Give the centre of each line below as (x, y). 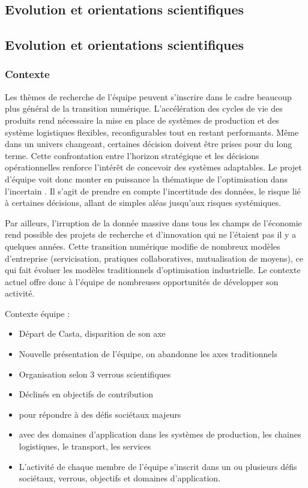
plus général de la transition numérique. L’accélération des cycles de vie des (144, 108)
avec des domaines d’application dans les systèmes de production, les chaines (160, 434)
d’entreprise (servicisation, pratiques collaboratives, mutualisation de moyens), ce (154, 258)
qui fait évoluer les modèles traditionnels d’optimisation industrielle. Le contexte (153, 270)
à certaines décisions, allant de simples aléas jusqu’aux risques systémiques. (143, 203)
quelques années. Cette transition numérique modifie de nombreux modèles (143, 246)
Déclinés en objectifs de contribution (86, 394)
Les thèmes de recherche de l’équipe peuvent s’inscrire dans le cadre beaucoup (148, 96)
